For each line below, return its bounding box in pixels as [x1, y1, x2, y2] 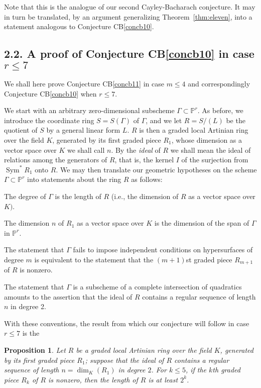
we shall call [67, 144, 105, 155]
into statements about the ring [27, 174, 121, 184]
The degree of [4, 190, 46, 201]
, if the [185, 364, 207, 375]
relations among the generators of [4, 154, 107, 165]
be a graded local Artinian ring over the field [76, 344, 212, 355]
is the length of [55, 190, 101, 201]
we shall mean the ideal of [170, 144, 251, 155]
